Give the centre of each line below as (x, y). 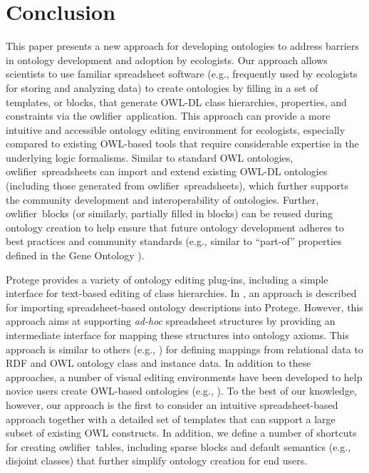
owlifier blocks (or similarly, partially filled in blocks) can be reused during (170, 213)
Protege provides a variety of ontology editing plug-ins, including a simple (167, 279)
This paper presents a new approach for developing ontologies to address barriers (182, 46)
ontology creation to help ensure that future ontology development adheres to (175, 227)
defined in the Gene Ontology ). (75, 255)
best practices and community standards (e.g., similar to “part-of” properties (174, 241)
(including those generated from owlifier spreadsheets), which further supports (177, 186)
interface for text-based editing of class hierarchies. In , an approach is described (181, 293)
